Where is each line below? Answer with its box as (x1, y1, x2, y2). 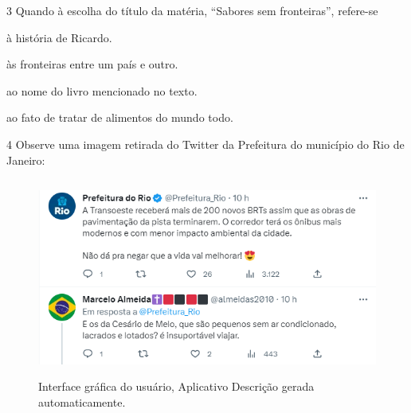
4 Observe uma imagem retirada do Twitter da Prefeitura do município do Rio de (6, 135, 405, 152)
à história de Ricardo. (6, 29, 112, 45)
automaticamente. (38, 393, 126, 410)
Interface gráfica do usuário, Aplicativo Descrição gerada (38, 378, 315, 395)
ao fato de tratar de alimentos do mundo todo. (6, 109, 233, 126)
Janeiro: (6, 151, 45, 168)
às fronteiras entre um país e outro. (6, 56, 178, 72)
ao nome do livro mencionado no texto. (6, 82, 198, 99)
